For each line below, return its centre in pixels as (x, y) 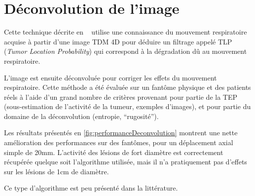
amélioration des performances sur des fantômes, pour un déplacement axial (119, 142)
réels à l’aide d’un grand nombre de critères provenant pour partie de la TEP (121, 97)
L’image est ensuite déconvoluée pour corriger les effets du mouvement (110, 77)
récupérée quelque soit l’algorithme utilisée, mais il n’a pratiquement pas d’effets (126, 162)
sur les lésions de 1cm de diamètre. (56, 171)
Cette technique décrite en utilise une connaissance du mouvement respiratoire (126, 32)
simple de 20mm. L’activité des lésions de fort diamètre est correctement (114, 152)
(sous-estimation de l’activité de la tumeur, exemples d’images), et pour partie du (127, 106)
